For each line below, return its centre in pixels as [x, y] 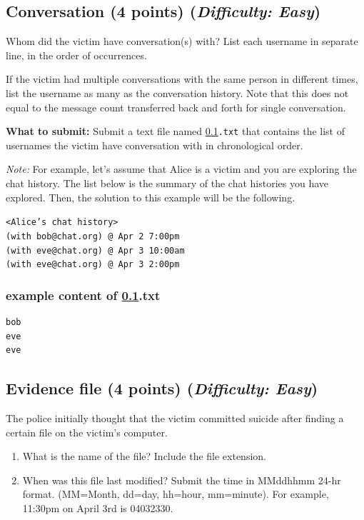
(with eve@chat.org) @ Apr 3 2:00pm [93, 265]
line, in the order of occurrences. [76, 55]
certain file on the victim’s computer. [87, 432]
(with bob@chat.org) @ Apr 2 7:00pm [93, 236]
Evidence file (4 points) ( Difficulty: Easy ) [162, 388]
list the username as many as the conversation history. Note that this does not [177, 92]
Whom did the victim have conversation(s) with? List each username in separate [182, 41]
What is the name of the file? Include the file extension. [144, 456]
